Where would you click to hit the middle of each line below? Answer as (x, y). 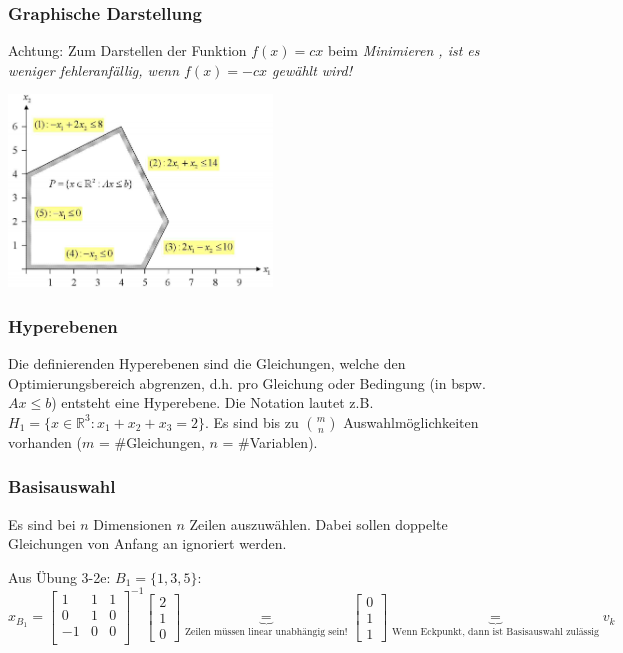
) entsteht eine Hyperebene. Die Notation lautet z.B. (212, 402)
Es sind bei (42, 523)
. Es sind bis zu (251, 421)
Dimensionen (132, 523)
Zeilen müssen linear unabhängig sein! (266, 632)
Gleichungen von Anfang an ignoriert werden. (147, 543)
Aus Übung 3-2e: (59, 576)
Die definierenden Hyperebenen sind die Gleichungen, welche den (207, 362)
